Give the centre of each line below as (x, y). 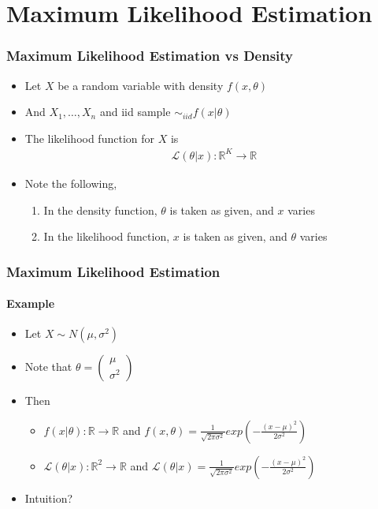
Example (31, 303)
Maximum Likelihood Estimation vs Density (150, 56)
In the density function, (100, 210)
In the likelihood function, (107, 236)
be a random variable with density (141, 85)
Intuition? (49, 498)
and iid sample (135, 112)
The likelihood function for (89, 138)
